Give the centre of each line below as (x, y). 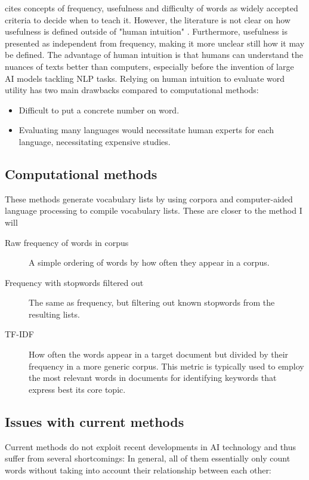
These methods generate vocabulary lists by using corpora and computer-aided (149, 199)
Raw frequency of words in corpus (67, 242)
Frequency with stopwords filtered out (74, 282)
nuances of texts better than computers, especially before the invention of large (149, 66)
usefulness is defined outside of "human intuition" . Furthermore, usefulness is (146, 31)
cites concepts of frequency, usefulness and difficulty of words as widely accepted (152, 8)
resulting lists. (54, 314)
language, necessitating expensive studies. (95, 141)
